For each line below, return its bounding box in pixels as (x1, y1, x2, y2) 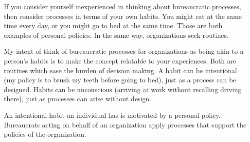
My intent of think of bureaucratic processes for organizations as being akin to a (4, 46, 244, 56)
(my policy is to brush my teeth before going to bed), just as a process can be (4, 75, 236, 85)
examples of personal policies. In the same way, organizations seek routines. (4, 30, 229, 40)
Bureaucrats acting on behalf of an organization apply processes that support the (4, 119, 247, 129)
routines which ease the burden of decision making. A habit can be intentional (4, 65, 237, 75)
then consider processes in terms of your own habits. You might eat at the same (4, 11, 242, 21)
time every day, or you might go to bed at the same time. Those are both (4, 20, 223, 31)
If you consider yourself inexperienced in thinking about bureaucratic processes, (4, 1, 241, 11)
